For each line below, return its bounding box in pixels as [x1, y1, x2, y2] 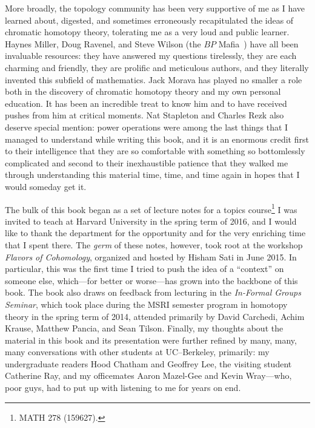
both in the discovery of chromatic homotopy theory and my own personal [5, 85, 281, 98]
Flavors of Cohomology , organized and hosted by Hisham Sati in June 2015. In [5, 250, 297, 263]
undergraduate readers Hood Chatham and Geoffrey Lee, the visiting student [5, 357, 292, 370]
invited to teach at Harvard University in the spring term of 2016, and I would [5, 214, 297, 227]
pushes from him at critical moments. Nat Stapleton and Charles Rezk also [5, 109, 284, 121]
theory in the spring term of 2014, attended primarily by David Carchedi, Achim [5, 310, 305, 322]
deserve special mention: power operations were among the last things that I [5, 120, 288, 133]
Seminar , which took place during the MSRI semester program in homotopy [5, 297, 288, 310]
